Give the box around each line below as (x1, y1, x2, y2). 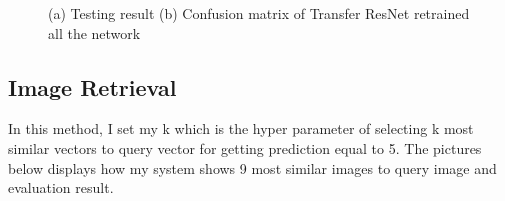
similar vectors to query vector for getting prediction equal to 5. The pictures (8, 137, 482, 158)
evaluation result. (8, 177, 114, 198)
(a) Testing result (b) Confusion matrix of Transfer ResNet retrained (48, 3, 470, 23)
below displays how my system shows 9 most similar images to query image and (8, 157, 497, 178)
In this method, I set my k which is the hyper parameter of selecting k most (8, 118, 474, 139)
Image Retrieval (8, 71, 177, 102)
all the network (48, 22, 141, 43)
